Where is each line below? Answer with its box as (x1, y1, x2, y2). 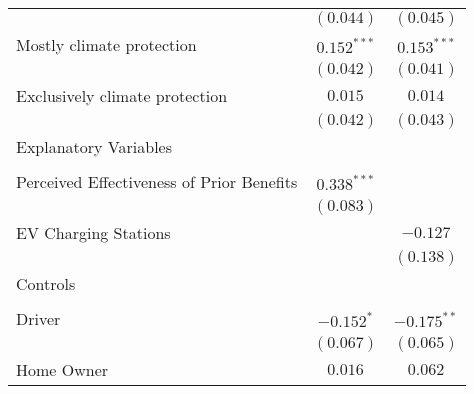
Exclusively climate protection (16, 84, 228, 107)
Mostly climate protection (16, 33, 197, 56)
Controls (16, 272, 76, 295)
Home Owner (16, 358, 109, 381)
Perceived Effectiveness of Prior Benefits (16, 170, 298, 193)
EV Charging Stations (16, 221, 171, 244)
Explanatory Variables (16, 135, 173, 158)
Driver (16, 307, 61, 330)
